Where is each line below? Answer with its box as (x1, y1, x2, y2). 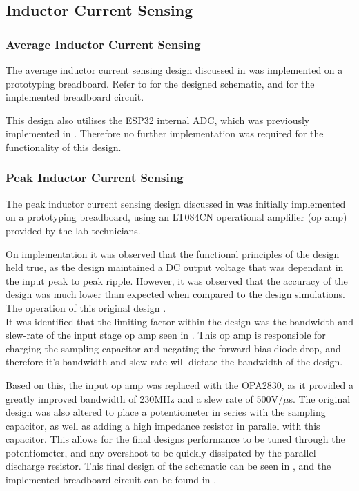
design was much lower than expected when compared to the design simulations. (6, 287, 345, 301)
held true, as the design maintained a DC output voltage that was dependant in (6, 260, 344, 274)
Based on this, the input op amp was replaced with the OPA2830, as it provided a (6, 377, 353, 392)
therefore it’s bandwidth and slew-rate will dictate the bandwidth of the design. (6, 354, 343, 369)
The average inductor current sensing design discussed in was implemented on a (6, 63, 343, 77)
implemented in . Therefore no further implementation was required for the (6, 126, 324, 141)
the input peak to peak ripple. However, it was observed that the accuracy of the (6, 273, 348, 288)
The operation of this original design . (6, 300, 166, 314)
